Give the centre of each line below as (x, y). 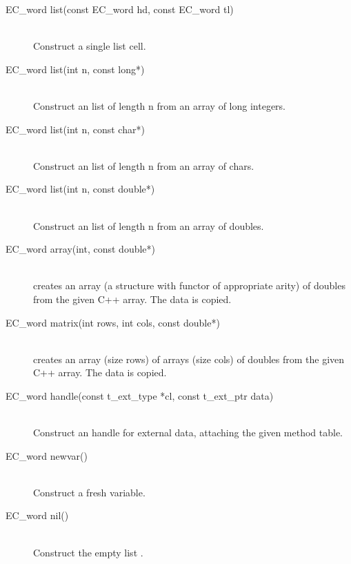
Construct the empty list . (88, 552)
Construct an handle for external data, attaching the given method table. (188, 432)
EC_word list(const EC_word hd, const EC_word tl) (120, 9)
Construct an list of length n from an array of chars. (144, 165)
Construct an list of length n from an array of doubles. (149, 225)
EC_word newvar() (47, 455)
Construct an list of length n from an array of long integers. (160, 105)
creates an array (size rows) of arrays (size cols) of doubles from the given (189, 359)
